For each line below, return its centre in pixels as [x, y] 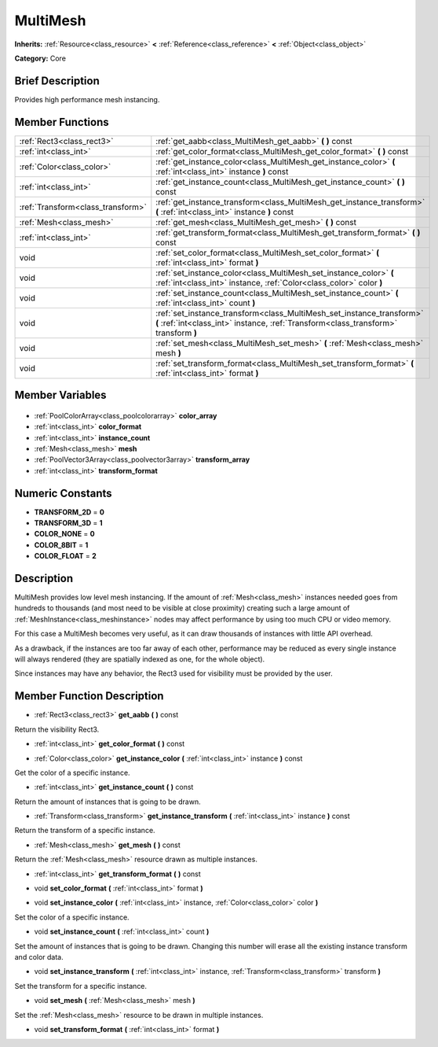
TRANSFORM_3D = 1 [68, 523]
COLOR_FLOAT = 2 [66, 556]
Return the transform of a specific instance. [85, 831]
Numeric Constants [64, 493]
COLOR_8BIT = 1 [61, 545]
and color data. [39, 957]
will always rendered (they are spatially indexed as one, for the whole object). [140, 659]
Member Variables [60, 395]
